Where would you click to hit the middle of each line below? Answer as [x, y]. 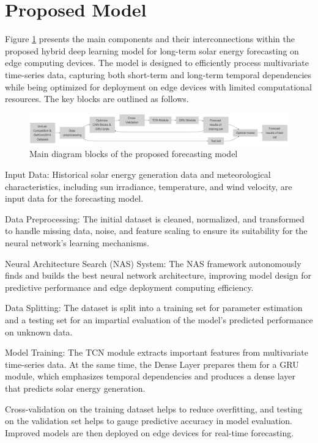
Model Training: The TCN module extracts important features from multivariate [157, 352]
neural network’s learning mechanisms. [77, 243]
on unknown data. [39, 331]
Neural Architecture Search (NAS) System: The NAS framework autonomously [153, 263]
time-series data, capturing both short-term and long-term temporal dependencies [158, 74]
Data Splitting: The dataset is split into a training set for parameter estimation [154, 308]
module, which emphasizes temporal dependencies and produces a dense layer [150, 376]
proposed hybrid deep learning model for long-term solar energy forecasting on [152, 50]
